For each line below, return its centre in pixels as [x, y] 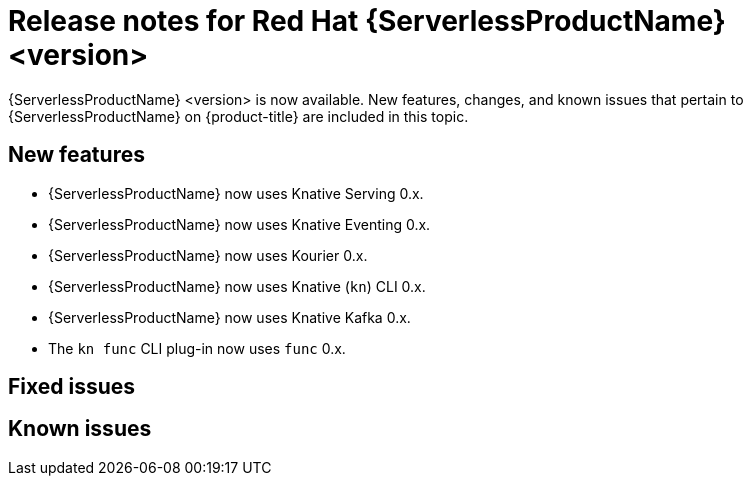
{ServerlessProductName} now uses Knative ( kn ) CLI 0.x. [237, 286]
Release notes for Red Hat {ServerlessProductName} [367, 21]
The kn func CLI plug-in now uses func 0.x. [197, 348]
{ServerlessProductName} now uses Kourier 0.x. [208, 255]
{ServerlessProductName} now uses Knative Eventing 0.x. [239, 224]
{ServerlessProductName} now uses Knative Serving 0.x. [236, 193]
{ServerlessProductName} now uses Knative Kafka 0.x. [229, 317]
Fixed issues [72, 387]
